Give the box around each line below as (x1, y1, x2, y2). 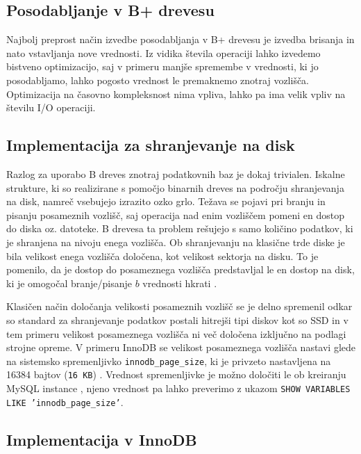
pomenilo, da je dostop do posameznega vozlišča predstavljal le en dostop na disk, (6, 262, 355, 277)
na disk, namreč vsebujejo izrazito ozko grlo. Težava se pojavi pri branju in (6, 194, 326, 209)
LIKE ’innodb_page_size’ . (6, 394, 124, 409)
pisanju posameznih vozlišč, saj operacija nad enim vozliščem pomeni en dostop (6, 207, 344, 222)
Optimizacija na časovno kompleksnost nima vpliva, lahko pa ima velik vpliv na (6, 86, 346, 101)
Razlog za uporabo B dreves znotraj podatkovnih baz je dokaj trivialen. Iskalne (6, 166, 345, 181)
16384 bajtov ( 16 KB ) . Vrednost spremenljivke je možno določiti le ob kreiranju (6, 367, 346, 382)
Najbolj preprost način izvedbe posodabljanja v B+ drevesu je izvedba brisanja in (6, 32, 355, 47)
